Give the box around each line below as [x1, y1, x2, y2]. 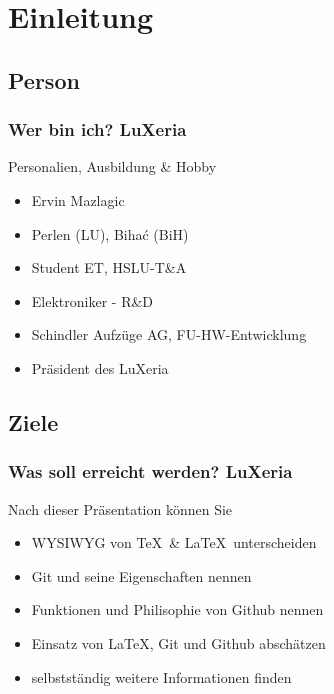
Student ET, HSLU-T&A [31, 257, 187, 278]
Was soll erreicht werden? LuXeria [8, 459, 293, 484]
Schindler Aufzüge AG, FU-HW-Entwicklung [31, 324, 307, 345]
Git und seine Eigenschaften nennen [31, 565, 252, 586]
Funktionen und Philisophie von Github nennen [31, 599, 324, 620]
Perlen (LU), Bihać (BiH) [31, 223, 189, 244]
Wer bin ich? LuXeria [8, 117, 187, 142]
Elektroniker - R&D [31, 290, 154, 311]
